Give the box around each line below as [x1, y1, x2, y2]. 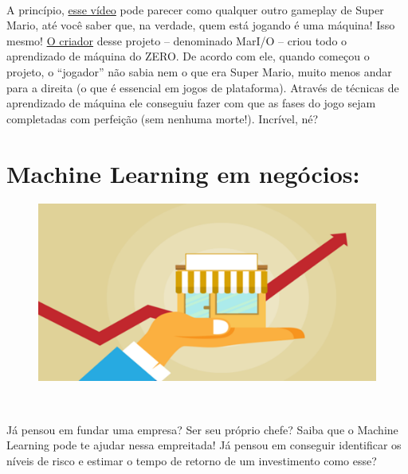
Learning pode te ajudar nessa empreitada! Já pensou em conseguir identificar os [6, 437, 402, 453]
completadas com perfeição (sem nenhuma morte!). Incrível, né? [6, 110, 319, 126]
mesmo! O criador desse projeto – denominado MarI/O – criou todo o [6, 32, 347, 49]
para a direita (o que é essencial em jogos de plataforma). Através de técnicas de [6, 79, 399, 95]
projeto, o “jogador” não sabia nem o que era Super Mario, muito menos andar [6, 63, 392, 80]
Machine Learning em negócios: [6, 157, 360, 189]
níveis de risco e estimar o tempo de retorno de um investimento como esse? [6, 453, 377, 469]
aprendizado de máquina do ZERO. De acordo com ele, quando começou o [6, 48, 370, 64]
